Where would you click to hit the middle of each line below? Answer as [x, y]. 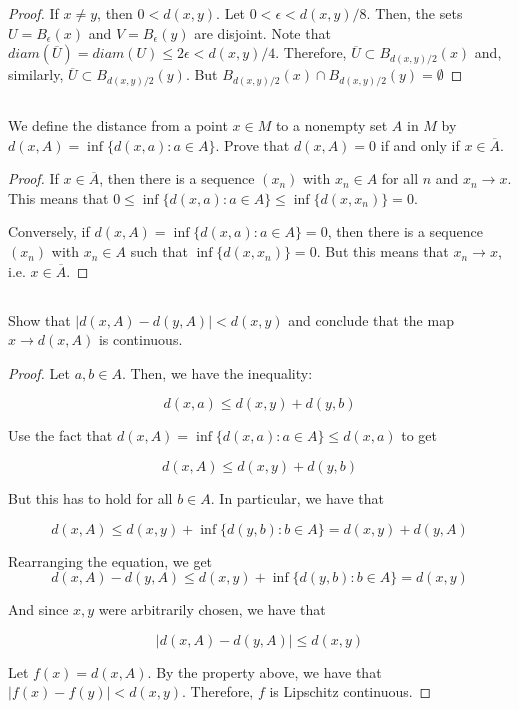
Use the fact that [60, 435]
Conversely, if [49, 231]
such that [159, 251]
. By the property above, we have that [264, 671]
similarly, [36, 74]
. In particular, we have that [297, 498]
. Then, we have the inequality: [217, 372]
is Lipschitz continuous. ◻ [350, 691]
